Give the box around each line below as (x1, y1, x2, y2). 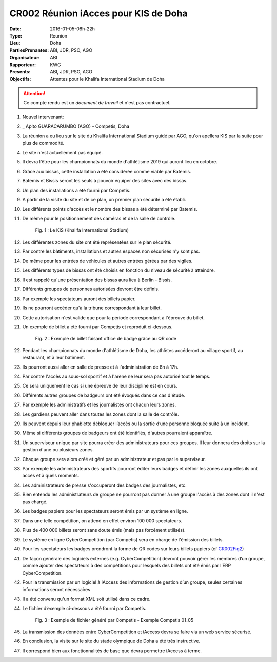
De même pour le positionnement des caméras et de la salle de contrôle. (22, 215, 176, 222)
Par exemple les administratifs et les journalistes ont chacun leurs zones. (22, 401, 176, 408)
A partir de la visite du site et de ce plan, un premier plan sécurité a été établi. (22, 196, 186, 203)
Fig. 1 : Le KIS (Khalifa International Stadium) (35, 227, 129, 233)
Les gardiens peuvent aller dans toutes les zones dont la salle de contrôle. (22, 411, 179, 417)
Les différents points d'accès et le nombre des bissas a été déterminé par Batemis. (22, 206, 197, 212)
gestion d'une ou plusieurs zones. (22, 447, 94, 453)
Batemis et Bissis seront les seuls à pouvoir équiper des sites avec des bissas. (22, 178, 188, 184)
